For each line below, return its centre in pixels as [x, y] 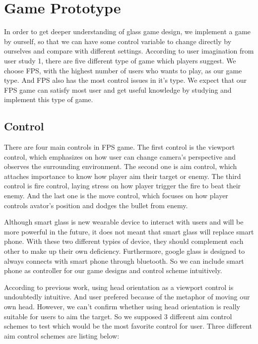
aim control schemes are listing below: [62, 335]
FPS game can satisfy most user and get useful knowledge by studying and [118, 89]
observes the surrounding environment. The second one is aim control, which [121, 166]
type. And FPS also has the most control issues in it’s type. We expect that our [126, 80]
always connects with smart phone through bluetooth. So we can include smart [124, 260]
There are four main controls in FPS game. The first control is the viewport [120, 147]
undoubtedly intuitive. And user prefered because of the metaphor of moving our [127, 297]
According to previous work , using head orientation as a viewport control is [119, 287]
